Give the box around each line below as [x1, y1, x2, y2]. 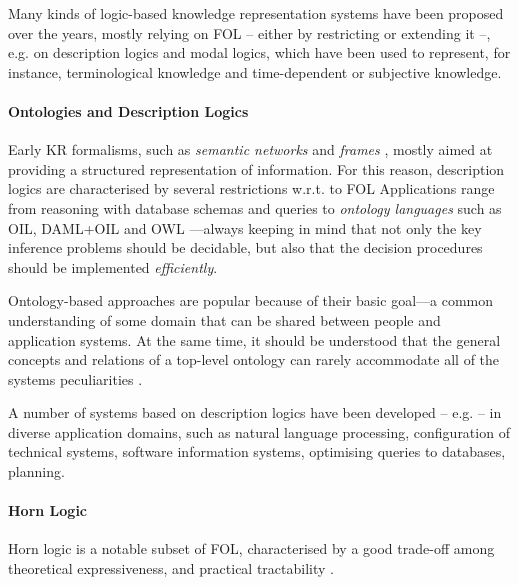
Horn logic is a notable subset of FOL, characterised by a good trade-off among [8, 538, 495, 559]
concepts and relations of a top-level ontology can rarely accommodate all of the [8, 349, 500, 370]
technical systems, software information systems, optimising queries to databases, [8, 441, 506, 462]
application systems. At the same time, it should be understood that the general [8, 329, 501, 350]
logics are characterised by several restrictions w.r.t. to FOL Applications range [8, 178, 495, 199]
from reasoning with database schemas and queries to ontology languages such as [8, 197, 502, 218]
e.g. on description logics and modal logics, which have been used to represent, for [8, 42, 511, 63]
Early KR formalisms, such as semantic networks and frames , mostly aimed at [8, 139, 493, 160]
